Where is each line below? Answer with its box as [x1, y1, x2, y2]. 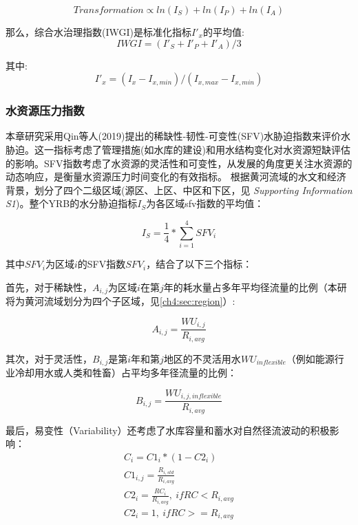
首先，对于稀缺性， [6, 279, 92, 294]
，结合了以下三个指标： [146, 257, 253, 271]
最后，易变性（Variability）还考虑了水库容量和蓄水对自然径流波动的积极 [6, 422, 330, 437]
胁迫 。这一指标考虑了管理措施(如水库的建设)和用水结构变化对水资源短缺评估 [6, 142, 350, 156]
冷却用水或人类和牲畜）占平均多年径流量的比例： [14, 365, 237, 380]
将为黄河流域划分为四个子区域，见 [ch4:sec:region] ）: [6, 294, 235, 308]
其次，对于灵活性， [6, 351, 92, 365]
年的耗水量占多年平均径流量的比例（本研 [163, 279, 347, 294]
